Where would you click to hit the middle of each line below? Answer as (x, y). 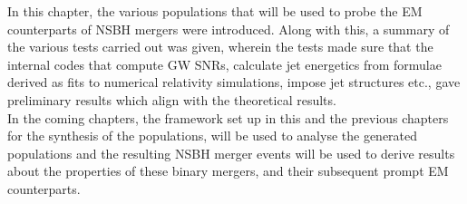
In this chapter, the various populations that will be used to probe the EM (215, 11)
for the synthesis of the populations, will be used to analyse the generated (213, 136)
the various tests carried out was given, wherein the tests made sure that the (220, 47)
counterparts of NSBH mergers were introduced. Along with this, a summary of (229, 29)
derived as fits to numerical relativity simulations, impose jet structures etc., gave (234, 82)
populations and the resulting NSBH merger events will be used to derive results (231, 153)
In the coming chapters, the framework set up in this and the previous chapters (228, 117)
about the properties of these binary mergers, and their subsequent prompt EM (228, 171)
